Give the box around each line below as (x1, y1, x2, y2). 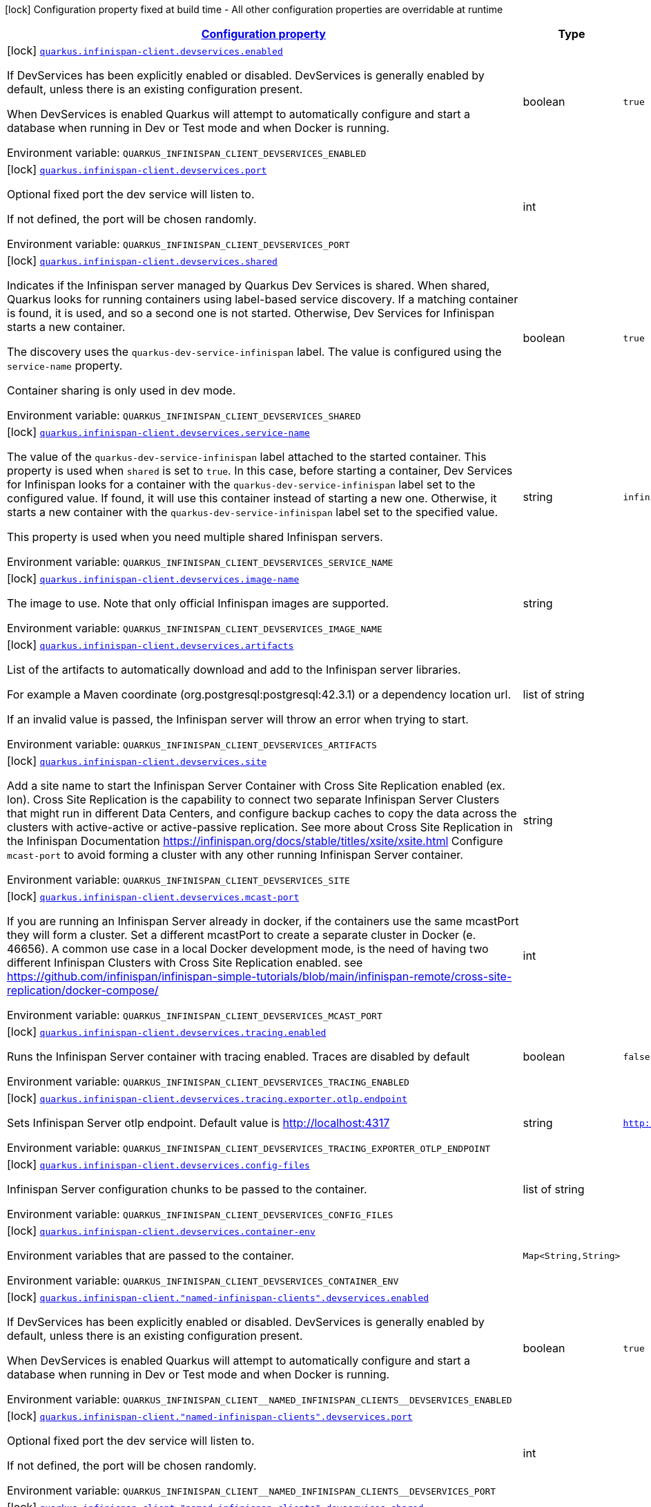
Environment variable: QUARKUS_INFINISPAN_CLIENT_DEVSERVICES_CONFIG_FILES (7, 1207, 393, 1221)
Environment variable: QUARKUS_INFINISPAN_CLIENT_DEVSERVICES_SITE (7, 873, 350, 887)
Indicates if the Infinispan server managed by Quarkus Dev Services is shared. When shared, (7, 278, 490, 292)
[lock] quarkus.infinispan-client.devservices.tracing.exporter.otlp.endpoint (7, 1091, 407, 1105)
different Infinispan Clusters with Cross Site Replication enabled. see (7, 956, 363, 969)
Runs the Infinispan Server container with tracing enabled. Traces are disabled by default (7, 1050, 470, 1063)
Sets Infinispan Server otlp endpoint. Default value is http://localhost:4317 (7, 1116, 390, 1130)
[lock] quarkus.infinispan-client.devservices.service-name (7, 425, 310, 439)
